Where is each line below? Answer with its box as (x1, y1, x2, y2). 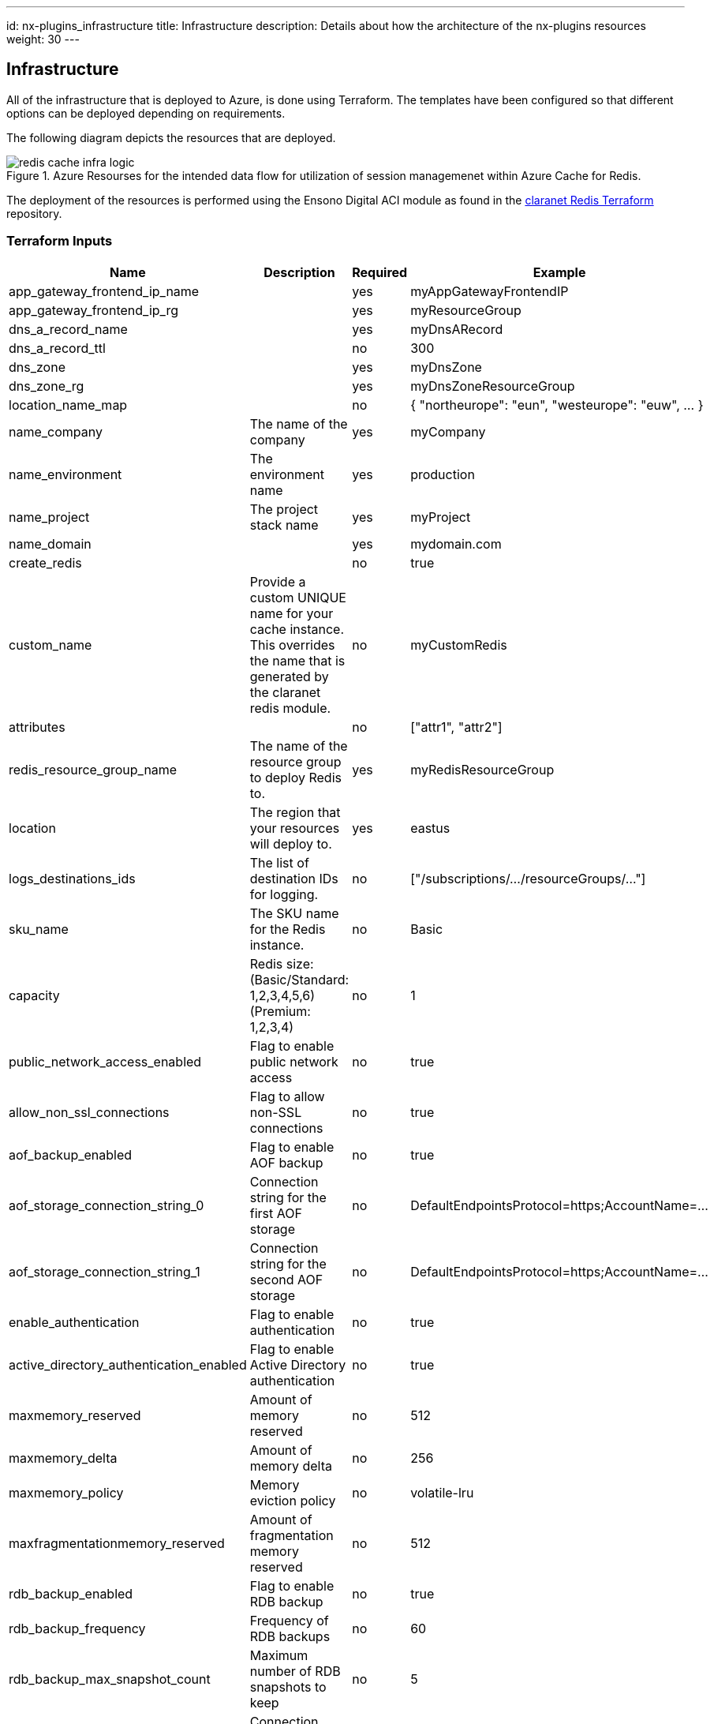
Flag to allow (249, 1088, 325, 1104)
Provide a (249, 573, 306, 590)
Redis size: (249, 955, 314, 972)
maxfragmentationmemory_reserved (9, 1535, 225, 1551)
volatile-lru (410, 1484, 474, 1501)
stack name (249, 516, 319, 533)
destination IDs (249, 870, 338, 886)
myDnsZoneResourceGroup (410, 377, 575, 394)
